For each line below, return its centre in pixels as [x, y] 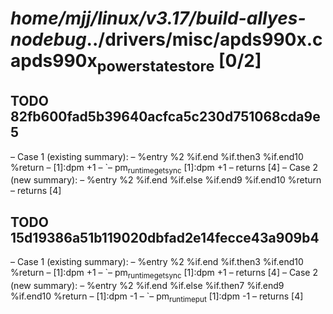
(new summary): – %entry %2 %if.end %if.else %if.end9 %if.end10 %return [166, 180]
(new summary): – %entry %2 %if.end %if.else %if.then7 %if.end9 [147, 285]
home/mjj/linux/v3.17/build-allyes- [158, 18]
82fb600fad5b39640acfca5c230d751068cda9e [165, 117]
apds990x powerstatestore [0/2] [136, 63]
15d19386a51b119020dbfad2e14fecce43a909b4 [165, 237]
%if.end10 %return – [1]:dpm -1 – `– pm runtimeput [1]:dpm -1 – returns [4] [157, 297]
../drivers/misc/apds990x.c [204, 39]
